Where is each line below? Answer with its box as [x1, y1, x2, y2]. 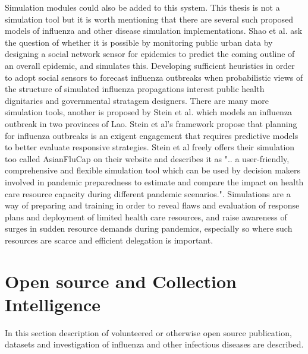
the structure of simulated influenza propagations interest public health [5, 83, 265, 95]
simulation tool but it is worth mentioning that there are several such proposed [5, 12, 294, 25]
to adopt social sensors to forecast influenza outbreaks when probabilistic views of [5, 71, 303, 83]
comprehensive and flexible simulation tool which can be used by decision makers [5, 164, 301, 176]
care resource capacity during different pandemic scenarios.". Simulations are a [5, 187, 291, 200]
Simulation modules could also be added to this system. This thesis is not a [5, 1, 280, 13]
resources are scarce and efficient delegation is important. [5, 233, 213, 246]
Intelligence [5, 292, 101, 316]
